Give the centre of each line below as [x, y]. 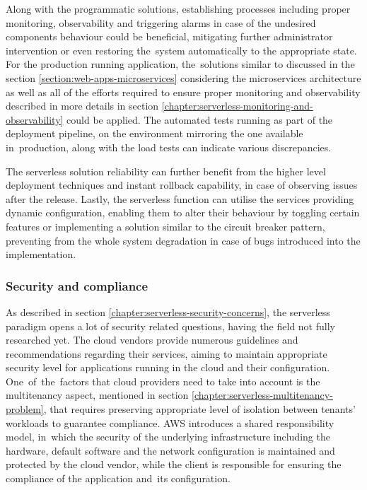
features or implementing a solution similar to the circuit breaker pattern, [165, 226]
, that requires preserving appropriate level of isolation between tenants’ [199, 409]
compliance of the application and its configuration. [118, 478]
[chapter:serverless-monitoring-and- [237, 106]
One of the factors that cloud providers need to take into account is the [163, 381]
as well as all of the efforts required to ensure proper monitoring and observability [183, 92]
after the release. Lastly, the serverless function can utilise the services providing [180, 198]
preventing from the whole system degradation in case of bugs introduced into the [183, 240]
